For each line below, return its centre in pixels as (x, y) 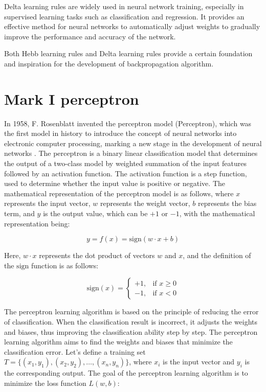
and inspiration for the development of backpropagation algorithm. (109, 63)
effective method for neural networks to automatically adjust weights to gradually (132, 26)
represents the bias (227, 203)
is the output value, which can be (95, 213)
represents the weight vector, (145, 203)
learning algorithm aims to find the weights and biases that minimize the (118, 342)
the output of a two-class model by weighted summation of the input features (125, 163)
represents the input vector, (47, 203)
